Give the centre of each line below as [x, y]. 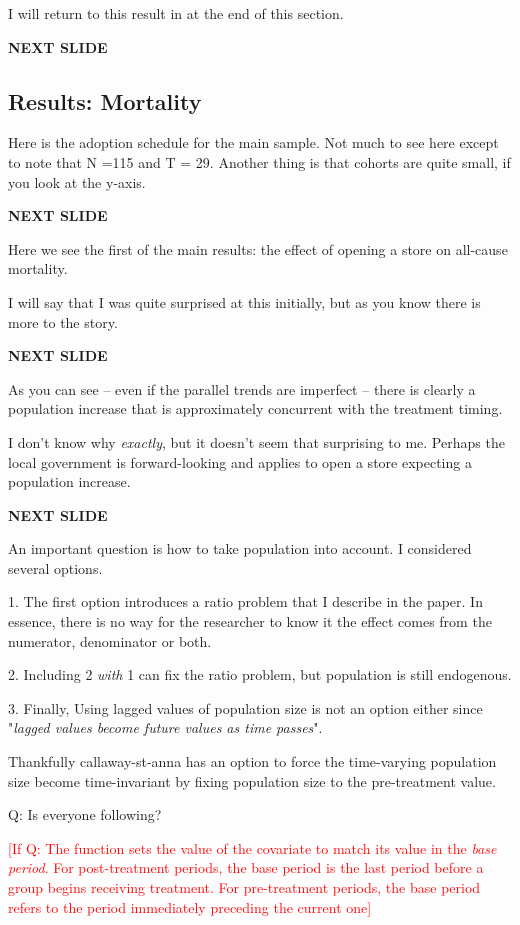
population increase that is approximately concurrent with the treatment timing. [255, 408]
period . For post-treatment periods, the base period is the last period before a [246, 867]
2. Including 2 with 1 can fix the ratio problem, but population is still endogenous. [260, 674]
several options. [55, 567]
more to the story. [63, 321]
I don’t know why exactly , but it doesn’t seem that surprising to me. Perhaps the [256, 441]
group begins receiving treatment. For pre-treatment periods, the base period [244, 887]
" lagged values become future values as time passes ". [165, 727]
